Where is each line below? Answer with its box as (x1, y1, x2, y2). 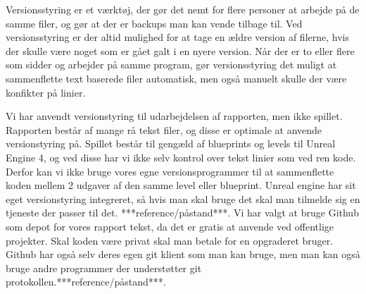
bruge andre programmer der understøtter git (6, 260, 202, 275)
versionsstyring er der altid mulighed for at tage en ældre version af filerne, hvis (6, 30, 349, 44)
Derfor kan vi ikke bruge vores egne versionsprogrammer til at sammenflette (6, 164, 334, 178)
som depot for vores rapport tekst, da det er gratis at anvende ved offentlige (6, 219, 334, 233)
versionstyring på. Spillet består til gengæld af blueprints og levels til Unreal (6, 136, 336, 151)
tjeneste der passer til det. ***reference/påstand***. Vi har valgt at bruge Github (6, 205, 359, 220)
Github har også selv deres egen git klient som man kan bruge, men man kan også (6, 247, 360, 262)
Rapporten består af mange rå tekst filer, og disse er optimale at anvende (6, 122, 322, 137)
